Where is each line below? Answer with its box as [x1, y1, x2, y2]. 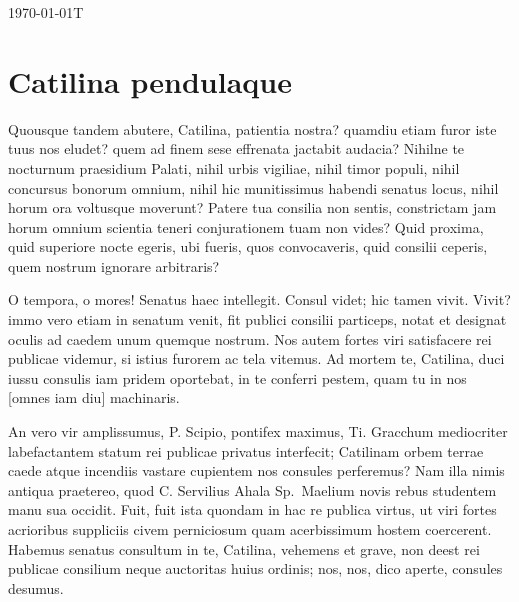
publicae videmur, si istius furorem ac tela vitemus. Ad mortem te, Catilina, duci [8, 348, 505, 369]
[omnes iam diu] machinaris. [8, 387, 180, 408]
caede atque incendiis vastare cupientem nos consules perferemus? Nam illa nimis [8, 460, 505, 481]
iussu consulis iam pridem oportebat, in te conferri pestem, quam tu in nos [8, 367, 467, 388]
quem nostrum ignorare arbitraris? [8, 255, 220, 276]
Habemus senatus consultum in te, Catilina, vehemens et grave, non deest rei [8, 538, 480, 559]
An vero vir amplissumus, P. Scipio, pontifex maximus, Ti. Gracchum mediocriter [8, 421, 508, 442]
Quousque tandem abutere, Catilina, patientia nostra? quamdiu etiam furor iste [8, 118, 497, 139]
